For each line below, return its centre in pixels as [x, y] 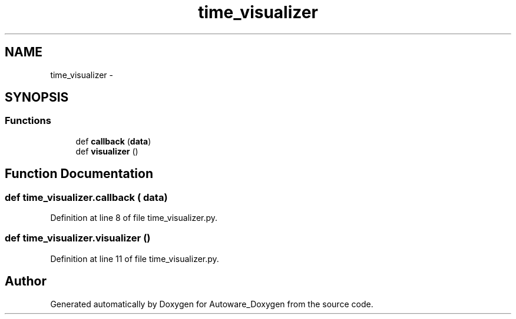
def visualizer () [107, 151]
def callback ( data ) [113, 141]
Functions [28, 121]
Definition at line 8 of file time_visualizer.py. [134, 218]
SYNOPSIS [37, 98]
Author [26, 281]
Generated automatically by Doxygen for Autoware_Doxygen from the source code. [212, 304]
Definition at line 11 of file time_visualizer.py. [135, 258]
